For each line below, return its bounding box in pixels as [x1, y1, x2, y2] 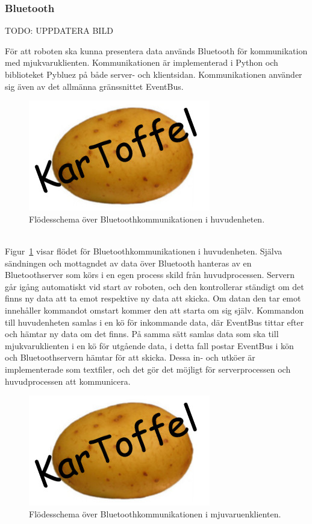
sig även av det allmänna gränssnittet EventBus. [5, 80, 184, 92]
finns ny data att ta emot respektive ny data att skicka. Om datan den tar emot [5, 292, 301, 305]
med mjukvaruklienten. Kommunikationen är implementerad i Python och [5, 56, 278, 69]
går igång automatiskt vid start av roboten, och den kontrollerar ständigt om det [5, 280, 304, 292]
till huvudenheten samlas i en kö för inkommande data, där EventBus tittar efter [5, 315, 304, 328]
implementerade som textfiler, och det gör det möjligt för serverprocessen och [5, 362, 291, 375]
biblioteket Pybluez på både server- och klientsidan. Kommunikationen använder [5, 68, 302, 80]
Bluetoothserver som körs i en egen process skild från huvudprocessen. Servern [5, 268, 295, 281]
